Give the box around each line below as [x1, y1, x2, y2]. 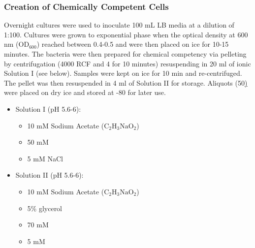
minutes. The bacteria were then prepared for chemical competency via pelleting [4, 49, 247, 59]
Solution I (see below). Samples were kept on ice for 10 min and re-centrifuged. [4, 68, 242, 78]
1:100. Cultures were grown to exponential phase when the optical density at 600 [4, 29, 248, 39]
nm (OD [4, 39, 30, 49]
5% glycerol [27, 203, 63, 213]
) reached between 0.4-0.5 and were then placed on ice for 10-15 [36, 39, 229, 49]
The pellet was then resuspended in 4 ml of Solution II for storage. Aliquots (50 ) [4, 77, 248, 88]
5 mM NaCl [27, 153, 63, 163]
